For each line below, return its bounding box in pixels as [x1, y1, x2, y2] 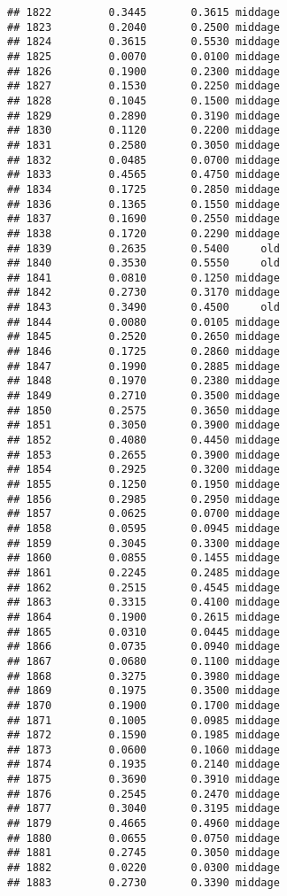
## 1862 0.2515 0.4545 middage [7, 581, 280, 594]
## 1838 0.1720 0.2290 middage [7, 227, 280, 240]
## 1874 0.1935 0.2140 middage [7, 758, 280, 771]
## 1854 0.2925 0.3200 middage [7, 463, 280, 476]
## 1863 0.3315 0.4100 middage [7, 596, 280, 609]
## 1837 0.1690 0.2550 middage [7, 212, 280, 226]
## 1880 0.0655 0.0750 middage [7, 831, 280, 845]
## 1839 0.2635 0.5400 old [7, 242, 280, 255]
